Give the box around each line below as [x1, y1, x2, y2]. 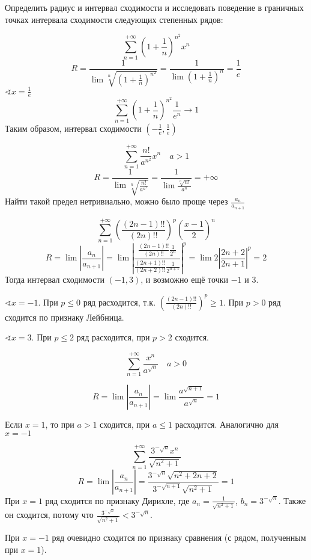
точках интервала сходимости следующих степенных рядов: [5, 13, 223, 25]
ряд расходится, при [76, 331, 150, 343]
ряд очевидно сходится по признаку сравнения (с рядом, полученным [52, 531, 306, 543]
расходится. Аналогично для [175, 417, 279, 430]
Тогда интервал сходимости [5, 273, 105, 286]
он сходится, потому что [5, 508, 94, 521]
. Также [278, 494, 306, 506]
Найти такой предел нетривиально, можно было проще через [5, 195, 228, 208]
